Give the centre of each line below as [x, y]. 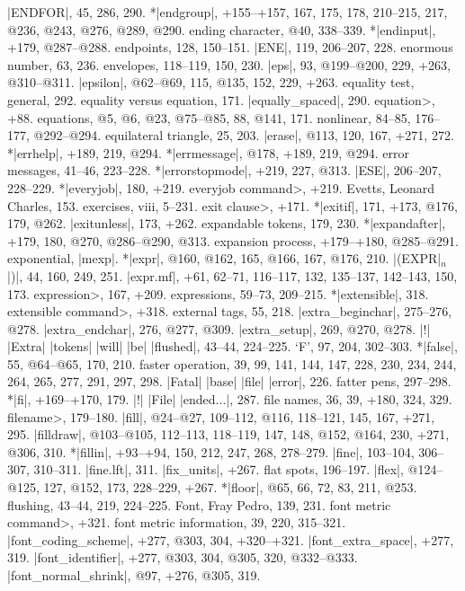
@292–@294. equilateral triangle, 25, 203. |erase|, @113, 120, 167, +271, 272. [244, 135]
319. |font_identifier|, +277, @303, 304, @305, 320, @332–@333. [183, 557]
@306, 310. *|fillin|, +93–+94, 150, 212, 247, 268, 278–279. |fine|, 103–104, [211, 451]
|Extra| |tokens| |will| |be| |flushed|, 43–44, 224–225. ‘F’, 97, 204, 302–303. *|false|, [232, 346]
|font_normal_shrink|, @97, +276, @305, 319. [134, 575]
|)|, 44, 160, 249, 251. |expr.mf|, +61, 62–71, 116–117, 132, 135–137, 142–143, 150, [232, 275]
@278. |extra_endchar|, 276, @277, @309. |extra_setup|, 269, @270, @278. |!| [219, 328]
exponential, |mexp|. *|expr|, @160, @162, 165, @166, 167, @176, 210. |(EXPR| [224, 258]
